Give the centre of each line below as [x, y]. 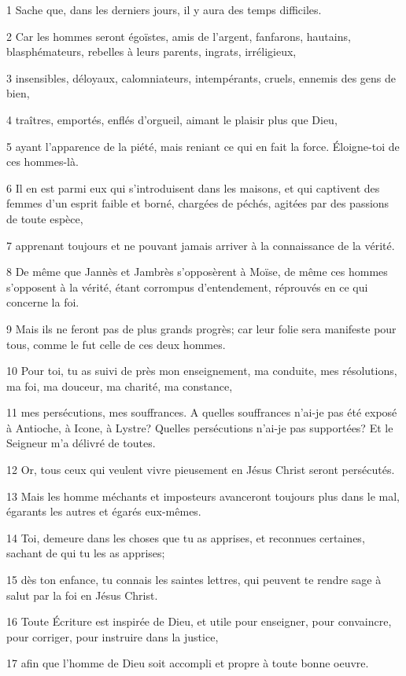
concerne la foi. [43, 302]
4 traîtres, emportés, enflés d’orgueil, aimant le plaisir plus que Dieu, [172, 119]
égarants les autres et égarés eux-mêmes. [104, 511]
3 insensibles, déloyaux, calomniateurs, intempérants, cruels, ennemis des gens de [201, 77]
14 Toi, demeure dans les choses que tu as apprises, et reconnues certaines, [186, 537]
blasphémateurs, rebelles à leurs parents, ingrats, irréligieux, [151, 51]
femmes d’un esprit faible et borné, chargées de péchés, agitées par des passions [198, 203]
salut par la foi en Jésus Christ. [82, 595]
